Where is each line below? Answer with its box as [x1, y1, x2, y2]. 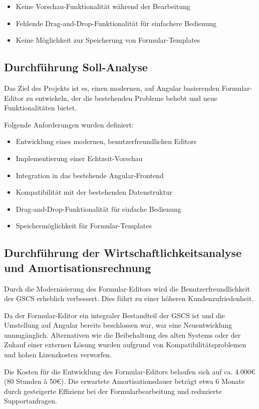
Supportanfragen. [4, 395, 57, 406]
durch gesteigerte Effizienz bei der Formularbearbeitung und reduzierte [4, 385, 222, 396]
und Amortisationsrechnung [4, 259, 151, 275]
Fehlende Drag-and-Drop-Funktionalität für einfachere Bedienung [16, 18, 216, 28]
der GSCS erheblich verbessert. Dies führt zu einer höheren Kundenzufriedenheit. [4, 293, 254, 304]
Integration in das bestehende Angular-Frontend [16, 170, 164, 180]
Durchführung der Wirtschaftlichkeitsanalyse [4, 245, 242, 260]
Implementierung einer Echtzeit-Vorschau [16, 153, 143, 163]
